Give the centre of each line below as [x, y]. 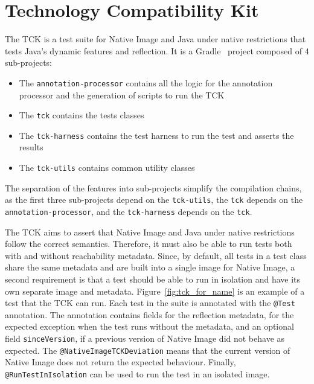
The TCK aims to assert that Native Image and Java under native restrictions [150, 232]
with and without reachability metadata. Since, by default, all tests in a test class [156, 255]
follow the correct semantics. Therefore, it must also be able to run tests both [149, 244]
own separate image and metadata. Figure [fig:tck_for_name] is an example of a [155, 291]
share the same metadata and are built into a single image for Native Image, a [150, 267]
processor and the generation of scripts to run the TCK [122, 94]
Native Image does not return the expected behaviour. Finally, [120, 362]
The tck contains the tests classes [82, 115]
